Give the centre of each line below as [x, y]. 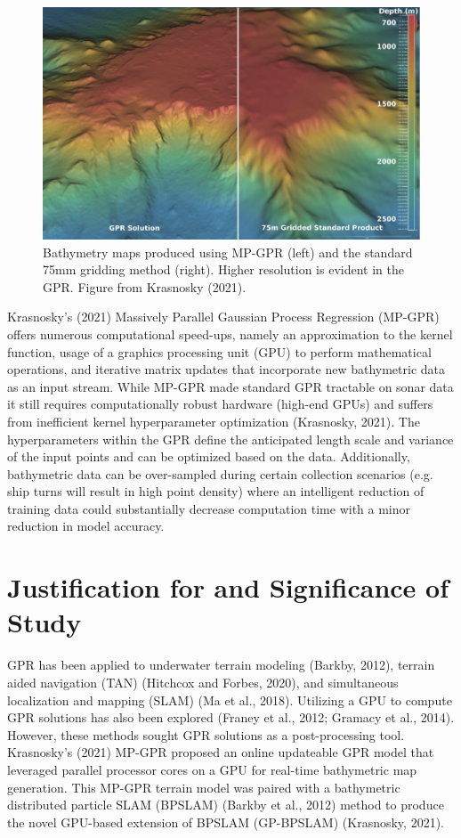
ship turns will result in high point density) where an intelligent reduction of [216, 491]
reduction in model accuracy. [86, 526]
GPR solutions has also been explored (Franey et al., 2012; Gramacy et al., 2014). [231, 717]
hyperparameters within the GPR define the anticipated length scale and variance [230, 439]
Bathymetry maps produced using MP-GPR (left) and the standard [228, 252]
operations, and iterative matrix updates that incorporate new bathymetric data [226, 369]
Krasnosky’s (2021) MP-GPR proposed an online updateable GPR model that [221, 752]
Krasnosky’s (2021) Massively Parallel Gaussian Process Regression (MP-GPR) [223, 317]
